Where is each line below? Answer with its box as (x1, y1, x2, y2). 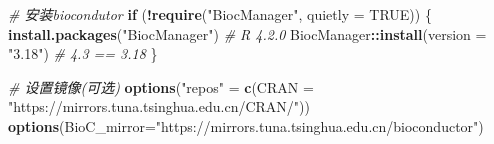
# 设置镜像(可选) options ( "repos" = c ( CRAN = (8, 76, 314, 97)
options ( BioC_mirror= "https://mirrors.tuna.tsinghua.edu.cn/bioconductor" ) (8, 115, 484, 136)
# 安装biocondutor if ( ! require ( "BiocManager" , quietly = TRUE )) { (8, 4, 432, 24)
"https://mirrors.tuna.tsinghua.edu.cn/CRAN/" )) (8, 96, 310, 117)
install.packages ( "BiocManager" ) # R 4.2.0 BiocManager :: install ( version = (8, 23, 487, 44)
